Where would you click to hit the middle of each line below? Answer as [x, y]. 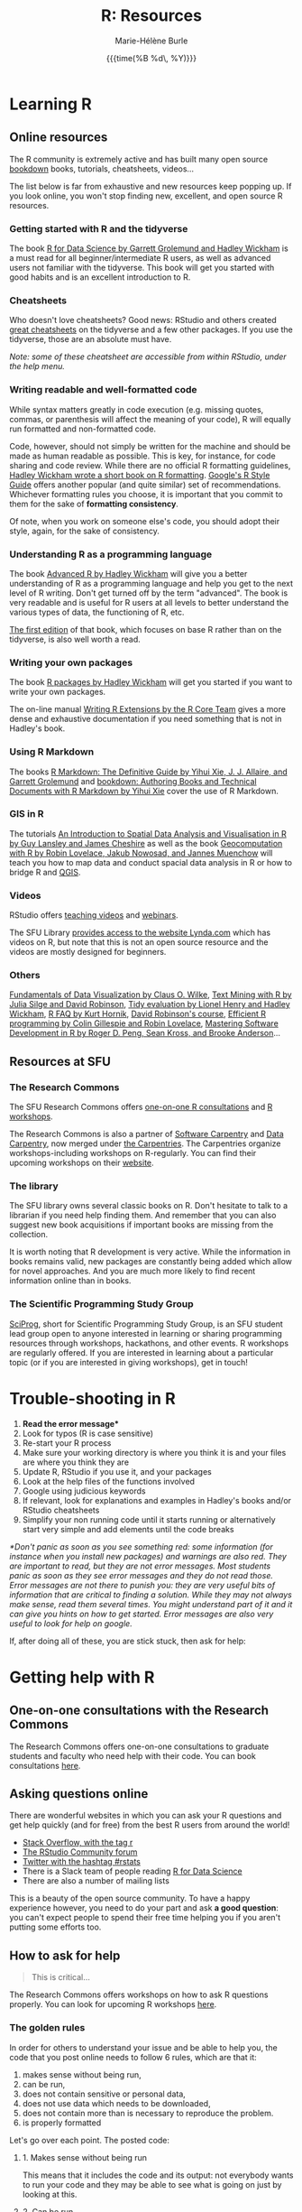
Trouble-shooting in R [92, 1398]
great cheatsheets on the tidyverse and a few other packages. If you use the [151, 329]
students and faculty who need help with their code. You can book [133, 1755]
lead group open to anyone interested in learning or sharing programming [146, 1333]
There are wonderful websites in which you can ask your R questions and [146, 1816]
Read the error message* [71, 1423]
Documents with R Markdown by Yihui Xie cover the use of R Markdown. [144, 791]
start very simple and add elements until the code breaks [128, 1529]
